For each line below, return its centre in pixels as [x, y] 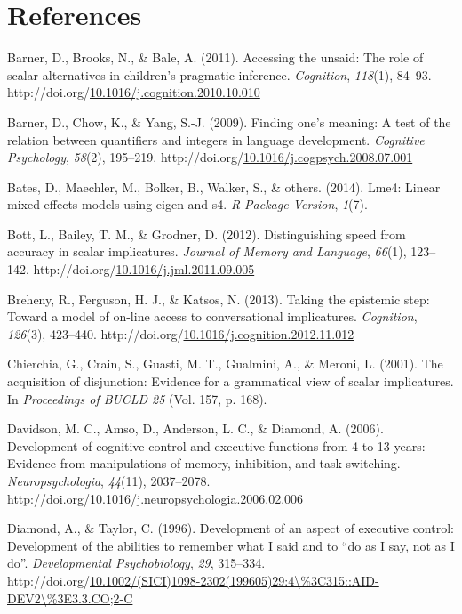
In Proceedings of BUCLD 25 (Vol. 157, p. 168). [137, 398]
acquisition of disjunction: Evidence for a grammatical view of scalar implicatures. [231, 381]
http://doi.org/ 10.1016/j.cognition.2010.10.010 [134, 92]
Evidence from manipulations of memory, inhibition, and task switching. [204, 463]
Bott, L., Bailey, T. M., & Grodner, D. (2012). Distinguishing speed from [207, 234]
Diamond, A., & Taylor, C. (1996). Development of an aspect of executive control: [231, 528]
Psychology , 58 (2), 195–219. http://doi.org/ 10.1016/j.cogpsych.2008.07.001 [210, 157]
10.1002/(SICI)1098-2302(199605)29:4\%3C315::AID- [235, 580]
